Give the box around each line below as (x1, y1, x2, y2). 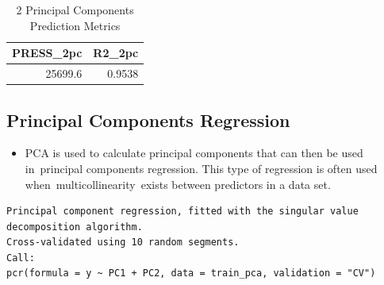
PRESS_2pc (12, 44, 83, 61)
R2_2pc (93, 44, 139, 61)
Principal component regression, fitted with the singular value (6, 206, 359, 218)
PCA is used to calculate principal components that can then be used (25, 144, 363, 161)
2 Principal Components (16, 2, 134, 17)
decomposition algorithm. (6, 221, 143, 233)
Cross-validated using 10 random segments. (6, 237, 240, 248)
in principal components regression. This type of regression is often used (25, 160, 378, 176)
